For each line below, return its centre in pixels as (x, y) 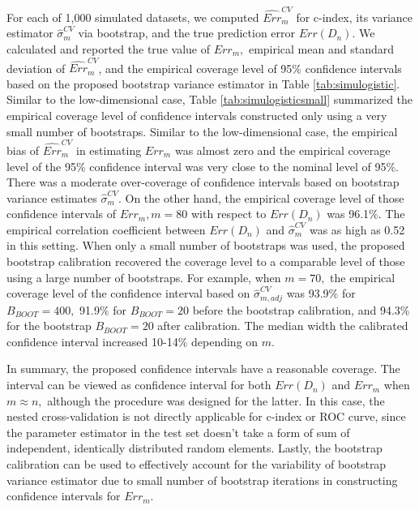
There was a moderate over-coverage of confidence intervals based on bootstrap (203, 182)
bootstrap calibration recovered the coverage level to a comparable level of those (206, 261)
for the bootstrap (49, 326)
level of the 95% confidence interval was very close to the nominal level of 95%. (203, 166)
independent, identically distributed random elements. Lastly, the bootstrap (195, 448)
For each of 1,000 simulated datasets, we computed (133, 17)
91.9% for (103, 309)
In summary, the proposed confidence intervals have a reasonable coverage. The (203, 369)
